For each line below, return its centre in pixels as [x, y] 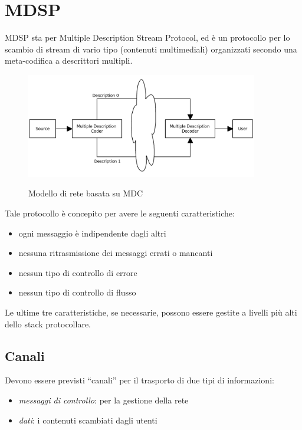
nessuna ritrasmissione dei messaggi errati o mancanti [116, 253]
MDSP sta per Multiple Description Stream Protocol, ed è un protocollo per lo [147, 37]
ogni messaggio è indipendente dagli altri [92, 233]
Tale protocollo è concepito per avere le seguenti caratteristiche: [120, 213]
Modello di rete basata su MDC [86, 193]
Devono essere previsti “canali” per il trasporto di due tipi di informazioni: [139, 380]
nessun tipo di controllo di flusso [77, 292]
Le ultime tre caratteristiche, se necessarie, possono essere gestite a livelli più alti [151, 312]
